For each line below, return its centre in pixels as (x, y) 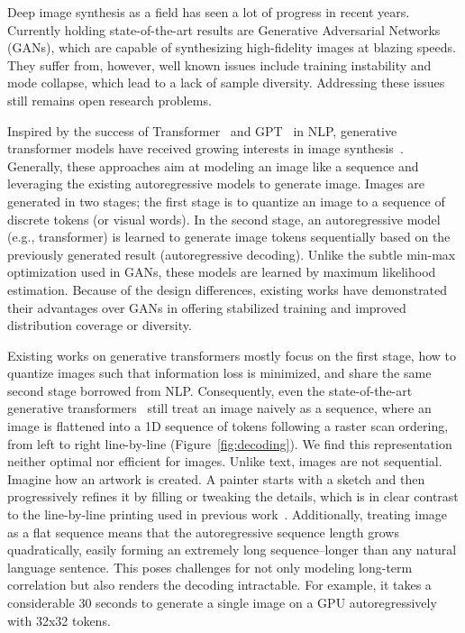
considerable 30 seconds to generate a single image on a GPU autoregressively (222, 602)
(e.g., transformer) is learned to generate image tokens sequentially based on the (229, 237)
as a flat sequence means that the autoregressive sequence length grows (203, 532)
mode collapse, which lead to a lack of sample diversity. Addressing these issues (226, 83)
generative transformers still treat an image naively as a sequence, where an (219, 408)
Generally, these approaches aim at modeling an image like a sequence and (213, 165)
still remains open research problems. (109, 100)
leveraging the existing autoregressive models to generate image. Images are (216, 183)
